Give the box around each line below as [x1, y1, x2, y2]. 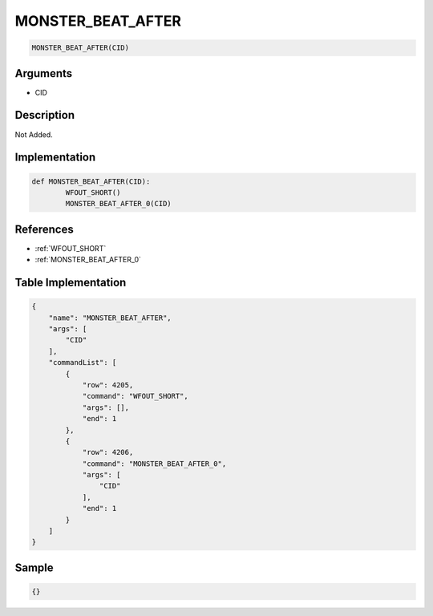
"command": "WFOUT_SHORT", [82, 391, 188, 401]
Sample [14, 561, 54, 574]
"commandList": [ [48, 358, 117, 367]
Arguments [14, 67, 73, 80]
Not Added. [14, 129, 54, 140]
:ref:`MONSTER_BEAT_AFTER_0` [34, 255, 142, 265]
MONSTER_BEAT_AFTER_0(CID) [65, 199, 172, 209]
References [14, 222, 74, 236]
